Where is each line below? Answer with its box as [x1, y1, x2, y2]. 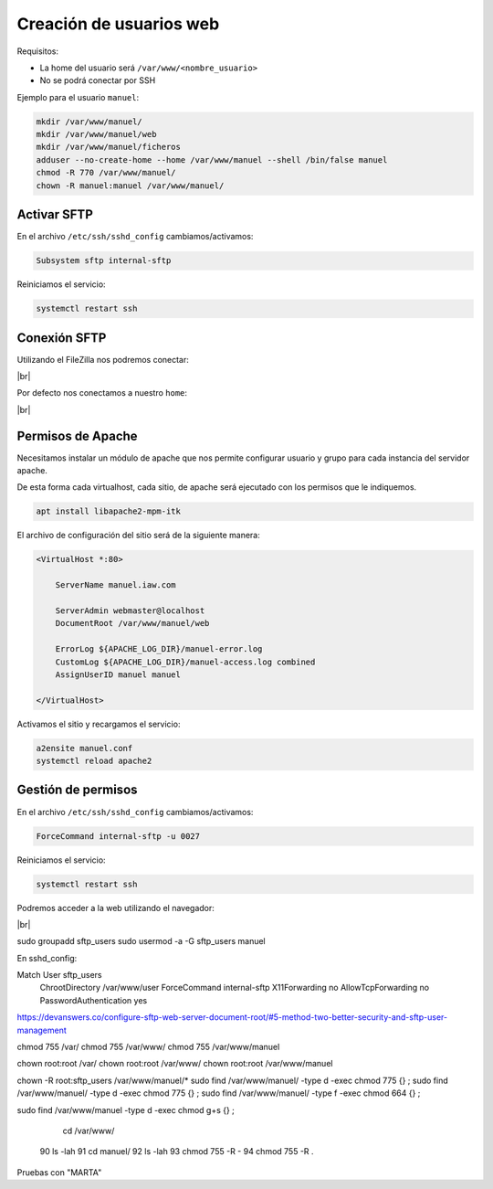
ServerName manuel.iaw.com [55, 580, 177, 590]
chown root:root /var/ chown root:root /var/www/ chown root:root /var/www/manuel [16, 1058, 333, 1069]
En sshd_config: [16, 952, 78, 963]
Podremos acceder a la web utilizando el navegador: [16, 902, 215, 913]
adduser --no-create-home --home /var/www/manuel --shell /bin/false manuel [36, 154, 388, 165]
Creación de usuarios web [16, 14, 220, 34]
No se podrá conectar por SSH [39, 75, 156, 86]
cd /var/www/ [62, 1125, 115, 1136]
